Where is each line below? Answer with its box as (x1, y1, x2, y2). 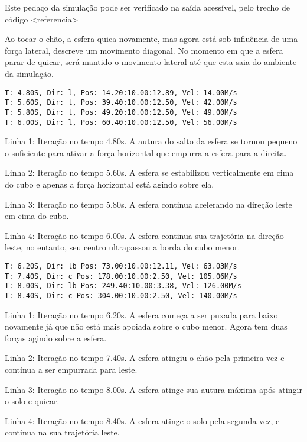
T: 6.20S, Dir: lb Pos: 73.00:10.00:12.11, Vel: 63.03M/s (5, 262, 237, 270)
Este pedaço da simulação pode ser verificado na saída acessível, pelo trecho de (5, 1, 290, 13)
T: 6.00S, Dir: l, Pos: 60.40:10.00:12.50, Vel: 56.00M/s (5, 118, 237, 127)
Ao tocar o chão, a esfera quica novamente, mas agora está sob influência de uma (5, 33, 298, 45)
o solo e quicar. (5, 395, 60, 407)
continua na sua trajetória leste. (5, 426, 120, 438)
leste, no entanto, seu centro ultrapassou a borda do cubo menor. (5, 241, 240, 253)
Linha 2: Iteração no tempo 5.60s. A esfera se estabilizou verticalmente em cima (5, 166, 294, 179)
